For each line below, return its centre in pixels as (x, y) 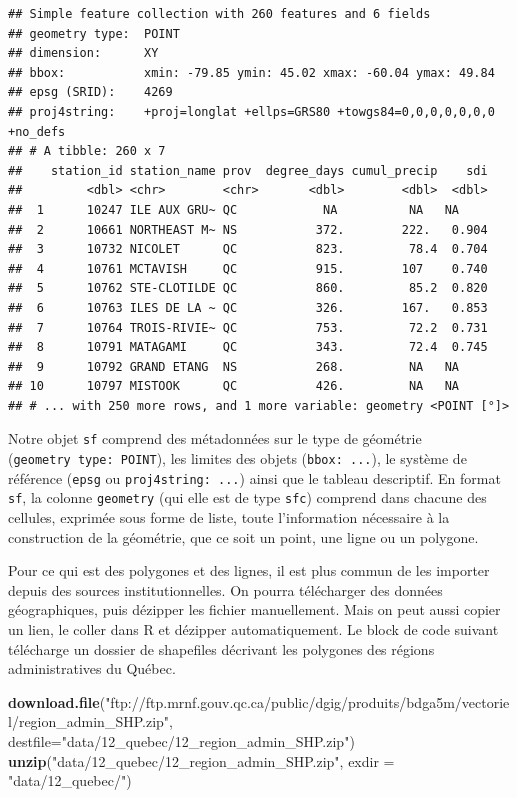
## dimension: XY (83, 53)
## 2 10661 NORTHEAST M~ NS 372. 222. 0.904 (248, 229)
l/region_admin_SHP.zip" (89, 721)
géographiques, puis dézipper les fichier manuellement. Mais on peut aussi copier (254, 609)
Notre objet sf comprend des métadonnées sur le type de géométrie (215, 438)
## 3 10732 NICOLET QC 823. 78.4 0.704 (248, 249)
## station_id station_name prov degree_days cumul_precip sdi (248, 170)
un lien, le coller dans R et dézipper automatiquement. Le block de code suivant (253, 629)
